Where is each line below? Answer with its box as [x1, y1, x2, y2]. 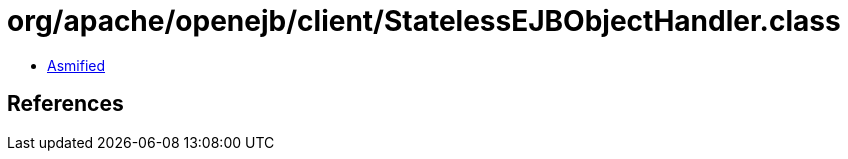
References [7, 91, 124, 117]
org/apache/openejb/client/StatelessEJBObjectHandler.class [7, 4, 841, 38]
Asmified [47, 56, 106, 74]
